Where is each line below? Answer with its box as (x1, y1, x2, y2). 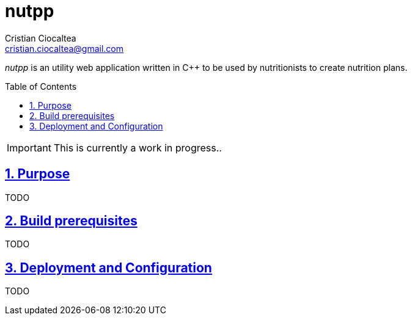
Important (7, 141, 51, 154)
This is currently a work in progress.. (53, 141, 222, 154)
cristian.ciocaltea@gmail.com (5, 43, 124, 54)
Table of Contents (5, 81, 77, 92)
